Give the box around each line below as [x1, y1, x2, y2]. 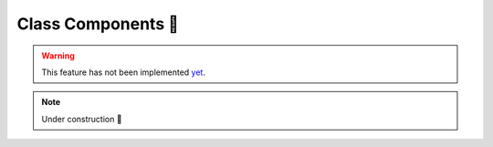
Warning [41, 50, 75, 61]
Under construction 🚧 [41, 113, 122, 124]
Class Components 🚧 [16, 14, 180, 34]
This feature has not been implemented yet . [41, 67, 205, 78]
